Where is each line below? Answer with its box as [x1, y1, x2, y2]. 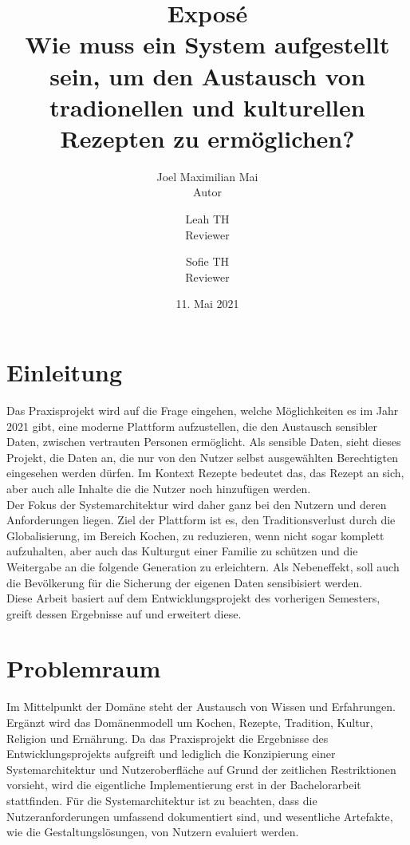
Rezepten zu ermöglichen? [60, 121, 355, 154]
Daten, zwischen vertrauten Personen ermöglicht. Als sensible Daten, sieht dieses [6, 433, 401, 450]
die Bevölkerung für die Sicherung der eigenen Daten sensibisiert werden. [6, 574, 363, 590]
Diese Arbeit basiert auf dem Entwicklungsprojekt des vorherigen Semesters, [6, 590, 380, 606]
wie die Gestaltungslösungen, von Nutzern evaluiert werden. [6, 823, 299, 840]
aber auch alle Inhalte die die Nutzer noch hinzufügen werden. [6, 480, 311, 496]
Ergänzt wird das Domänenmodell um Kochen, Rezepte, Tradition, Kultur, [6, 714, 373, 730]
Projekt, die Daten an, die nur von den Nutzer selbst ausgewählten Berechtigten [6, 448, 398, 465]
